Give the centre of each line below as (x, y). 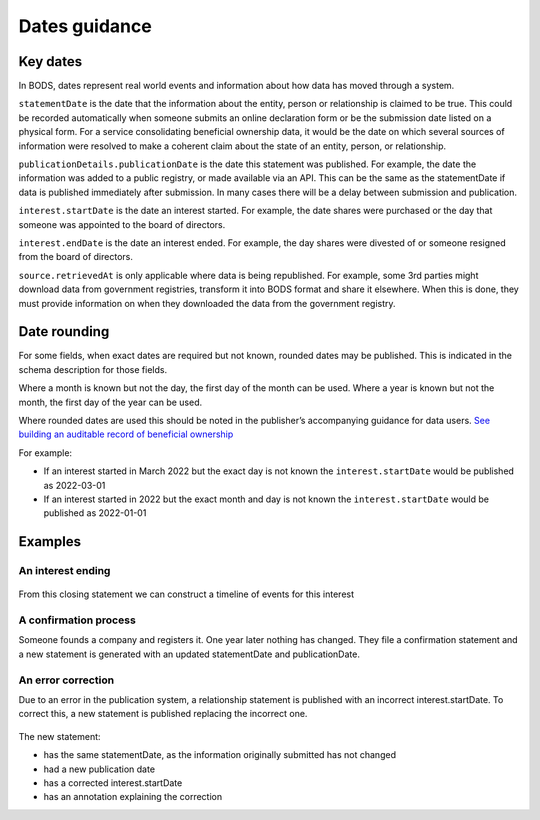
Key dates (50, 61)
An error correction (66, 680)
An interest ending (64, 571)
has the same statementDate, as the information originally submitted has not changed (220, 755)
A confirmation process (77, 620)
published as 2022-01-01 (95, 513)
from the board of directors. (76, 257)
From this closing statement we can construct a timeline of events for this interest (186, 594)
